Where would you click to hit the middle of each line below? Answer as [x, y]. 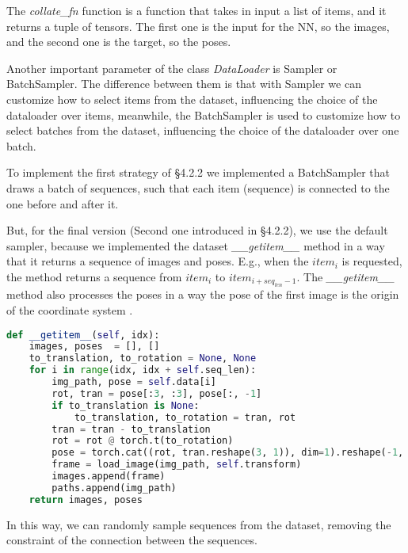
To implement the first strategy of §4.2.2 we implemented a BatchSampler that [198, 172]
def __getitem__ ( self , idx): [83, 335]
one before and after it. [63, 203]
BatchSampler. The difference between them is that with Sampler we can [184, 84]
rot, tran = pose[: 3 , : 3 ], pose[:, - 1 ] [157, 393]
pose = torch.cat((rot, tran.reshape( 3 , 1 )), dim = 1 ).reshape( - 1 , [228, 453]
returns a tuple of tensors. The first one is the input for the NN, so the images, [198, 26]
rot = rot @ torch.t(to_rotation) [143, 441]
